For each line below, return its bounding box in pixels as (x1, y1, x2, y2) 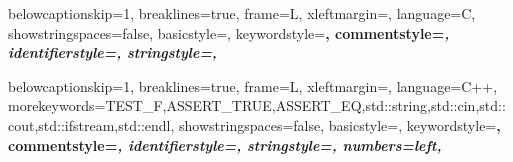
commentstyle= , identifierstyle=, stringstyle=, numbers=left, (8, 134, 442, 155)
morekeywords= (8, 95, 106, 116)
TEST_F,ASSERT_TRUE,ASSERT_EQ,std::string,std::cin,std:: (105, 95, 506, 116)
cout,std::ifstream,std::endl (8, 114, 171, 135)
